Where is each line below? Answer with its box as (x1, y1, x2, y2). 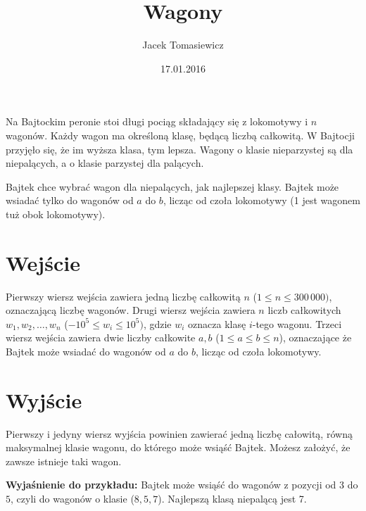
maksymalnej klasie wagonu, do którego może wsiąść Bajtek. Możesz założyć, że (6, 440, 351, 455)
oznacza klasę (188, 316, 246, 331)
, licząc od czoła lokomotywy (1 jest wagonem (163, 193, 360, 208)
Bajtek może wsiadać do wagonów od (6, 343, 166, 358)
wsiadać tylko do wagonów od (6, 193, 134, 208)
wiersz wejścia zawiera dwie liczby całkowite (6, 330, 196, 345)
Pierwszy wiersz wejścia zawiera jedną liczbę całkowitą (6, 289, 241, 303)
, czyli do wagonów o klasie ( (11, 491, 134, 506)
